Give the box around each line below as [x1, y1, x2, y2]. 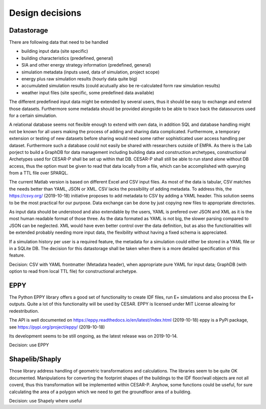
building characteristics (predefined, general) [21, 55, 113, 61]
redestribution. [9, 308, 39, 314]
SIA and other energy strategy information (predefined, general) [21, 62, 151, 68]
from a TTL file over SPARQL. [9, 170, 68, 176]
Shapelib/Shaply [9, 355, 62, 364]
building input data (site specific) [21, 48, 88, 54]
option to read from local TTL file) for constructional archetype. [9, 268, 138, 274]
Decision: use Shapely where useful [9, 398, 82, 404]
